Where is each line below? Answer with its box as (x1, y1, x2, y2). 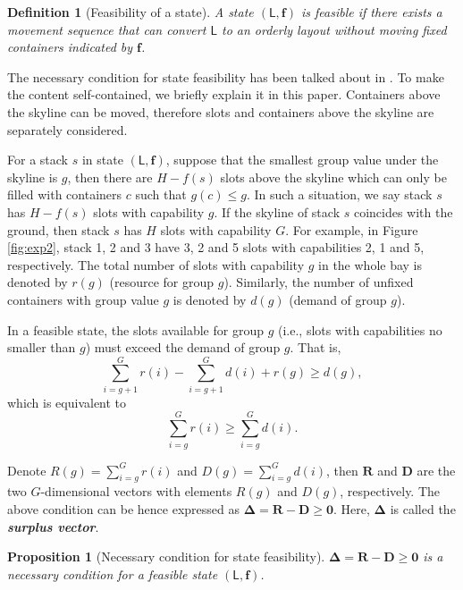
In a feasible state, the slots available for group (7, 320, 264, 339)
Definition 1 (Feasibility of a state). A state (7, 3, 254, 21)
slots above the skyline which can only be (220, 167, 447, 186)
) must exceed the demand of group (85, 338, 281, 357)
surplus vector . (7, 517, 99, 535)
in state (81, 150, 123, 169)
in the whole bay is (318, 255, 423, 274)
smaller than (7, 338, 76, 357)
